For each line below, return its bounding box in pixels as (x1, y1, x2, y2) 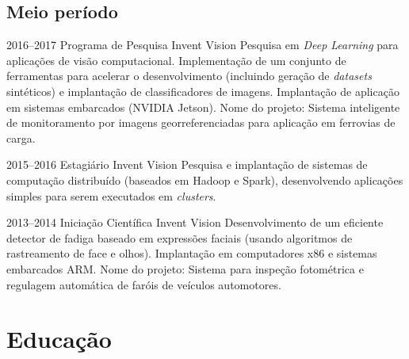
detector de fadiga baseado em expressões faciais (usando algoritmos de (6, 229, 353, 246)
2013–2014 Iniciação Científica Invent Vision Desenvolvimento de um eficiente (6, 214, 384, 231)
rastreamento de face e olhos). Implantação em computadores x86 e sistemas (6, 245, 377, 262)
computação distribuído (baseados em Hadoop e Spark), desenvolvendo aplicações (6, 171, 403, 188)
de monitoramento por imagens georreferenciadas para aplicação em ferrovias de (6, 114, 396, 131)
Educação (6, 323, 112, 355)
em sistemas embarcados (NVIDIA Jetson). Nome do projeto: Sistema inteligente (6, 98, 400, 115)
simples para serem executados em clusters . (6, 187, 216, 204)
